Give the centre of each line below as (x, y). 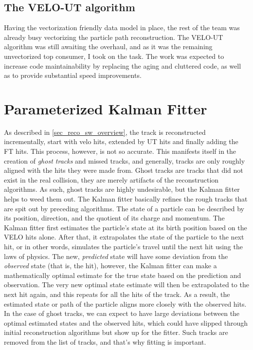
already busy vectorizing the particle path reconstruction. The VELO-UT (114, 37)
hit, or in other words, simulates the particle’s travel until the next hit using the (123, 247)
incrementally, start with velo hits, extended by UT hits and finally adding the (121, 141)
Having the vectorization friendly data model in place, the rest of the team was (122, 28)
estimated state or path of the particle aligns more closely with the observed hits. (125, 304)
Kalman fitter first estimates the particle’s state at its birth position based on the (126, 227)
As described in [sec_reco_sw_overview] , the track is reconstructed (105, 132)
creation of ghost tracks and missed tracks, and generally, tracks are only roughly (125, 160)
